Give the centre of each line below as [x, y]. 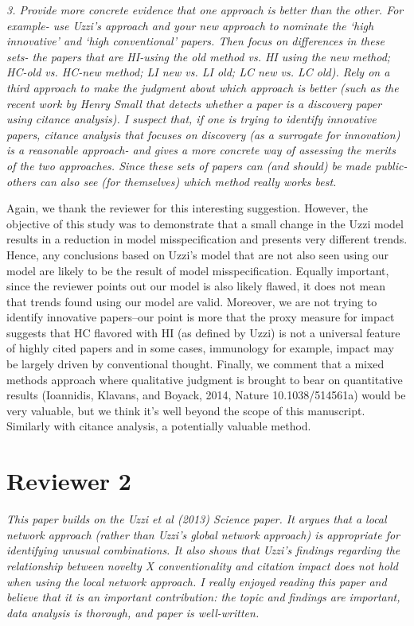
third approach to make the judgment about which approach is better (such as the [203, 87]
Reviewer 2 [69, 481]
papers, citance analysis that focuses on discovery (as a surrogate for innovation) [203, 134]
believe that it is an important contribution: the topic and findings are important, [203, 597]
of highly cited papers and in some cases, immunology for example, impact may [200, 348]
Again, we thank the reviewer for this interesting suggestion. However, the [187, 208]
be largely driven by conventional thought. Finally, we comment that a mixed [195, 364]
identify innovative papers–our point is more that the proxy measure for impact [201, 317]
